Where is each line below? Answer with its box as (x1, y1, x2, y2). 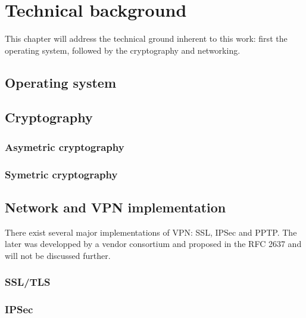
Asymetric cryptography (5, 139, 124, 154)
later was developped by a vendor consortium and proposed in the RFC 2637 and (5, 237, 302, 250)
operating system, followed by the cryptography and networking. (5, 44, 241, 56)
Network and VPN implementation (5, 197, 226, 216)
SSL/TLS (5, 274, 51, 289)
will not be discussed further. (5, 249, 111, 261)
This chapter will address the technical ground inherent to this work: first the (5, 32, 288, 45)
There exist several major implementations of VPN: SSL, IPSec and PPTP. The (5, 226, 297, 238)
